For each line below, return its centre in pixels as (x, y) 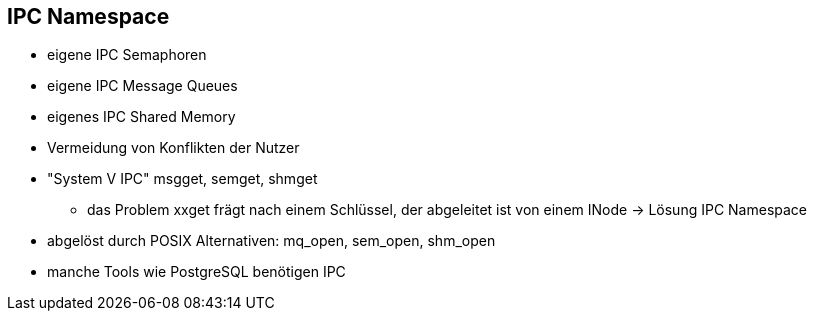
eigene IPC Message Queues (142, 86)
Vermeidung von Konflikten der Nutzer (173, 148)
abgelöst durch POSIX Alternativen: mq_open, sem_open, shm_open (271, 241)
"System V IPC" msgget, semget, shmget (182, 179)
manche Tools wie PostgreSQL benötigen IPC (196, 272)
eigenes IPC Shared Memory (141, 117)
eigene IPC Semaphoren (127, 55)
